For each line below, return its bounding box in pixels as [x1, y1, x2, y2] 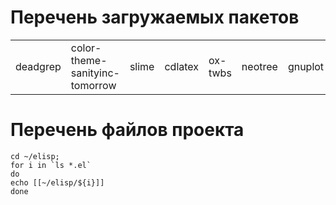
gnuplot [287, 59, 325, 73]
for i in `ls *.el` [10, 160, 92, 170]
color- [70, 41, 102, 55]
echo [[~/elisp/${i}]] [10, 177, 105, 188]
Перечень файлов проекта [10, 119, 245, 141]
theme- [70, 53, 108, 67]
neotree [241, 59, 278, 73]
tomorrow [70, 78, 117, 92]
